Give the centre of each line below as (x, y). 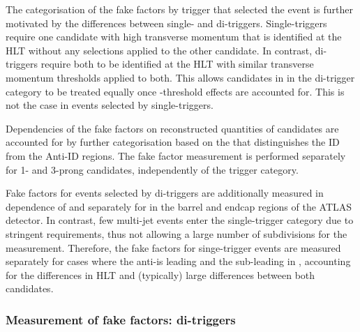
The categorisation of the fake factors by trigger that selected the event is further (179, 9)
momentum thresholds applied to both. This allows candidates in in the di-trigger (180, 77)
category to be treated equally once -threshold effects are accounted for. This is (175, 91)
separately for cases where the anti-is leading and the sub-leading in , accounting (178, 261)
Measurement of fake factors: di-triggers (121, 319)
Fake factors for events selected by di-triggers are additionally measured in (165, 193)
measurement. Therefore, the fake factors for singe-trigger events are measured (173, 247)
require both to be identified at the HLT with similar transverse (177, 64)
